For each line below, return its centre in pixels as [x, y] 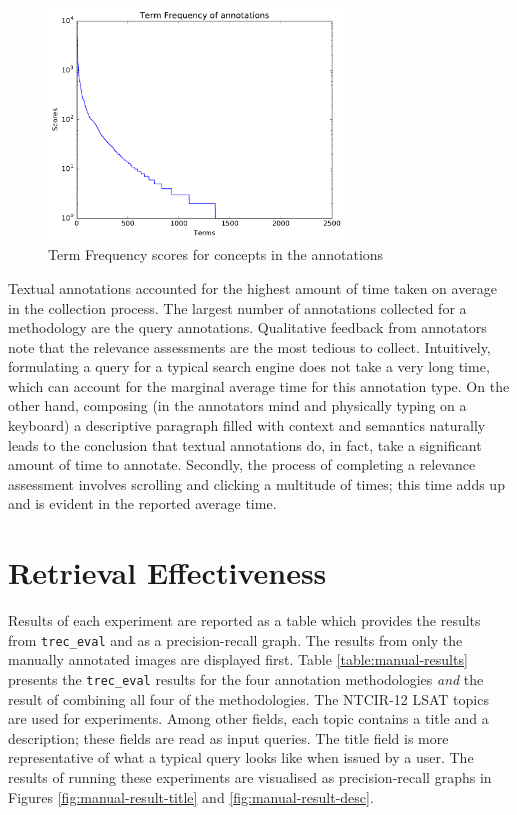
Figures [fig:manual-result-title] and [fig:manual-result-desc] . [191, 796]
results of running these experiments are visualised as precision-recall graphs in [250, 777]
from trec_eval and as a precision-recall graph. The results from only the [235, 639]
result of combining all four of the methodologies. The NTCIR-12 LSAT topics [248, 698]
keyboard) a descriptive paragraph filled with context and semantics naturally [247, 425]
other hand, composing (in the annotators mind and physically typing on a [237, 405]
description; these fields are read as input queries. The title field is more [228, 737]
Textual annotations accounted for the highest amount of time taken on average [253, 287]
